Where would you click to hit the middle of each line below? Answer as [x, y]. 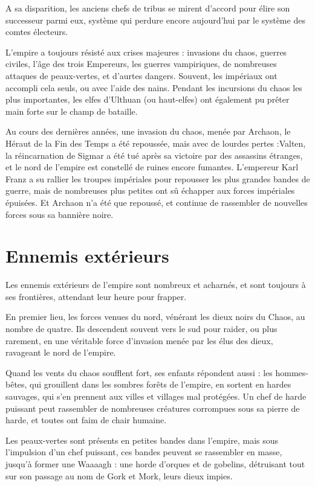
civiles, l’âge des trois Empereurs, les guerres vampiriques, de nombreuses [141, 64]
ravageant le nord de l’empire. [61, 352]
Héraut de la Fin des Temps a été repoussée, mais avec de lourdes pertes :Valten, [156, 143]
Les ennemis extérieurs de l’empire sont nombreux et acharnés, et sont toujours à [156, 285]
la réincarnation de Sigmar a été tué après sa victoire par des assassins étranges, [154, 155]
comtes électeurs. [37, 32]
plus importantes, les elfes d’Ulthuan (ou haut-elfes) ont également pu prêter [148, 99]
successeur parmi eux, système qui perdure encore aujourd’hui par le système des [155, 20]
